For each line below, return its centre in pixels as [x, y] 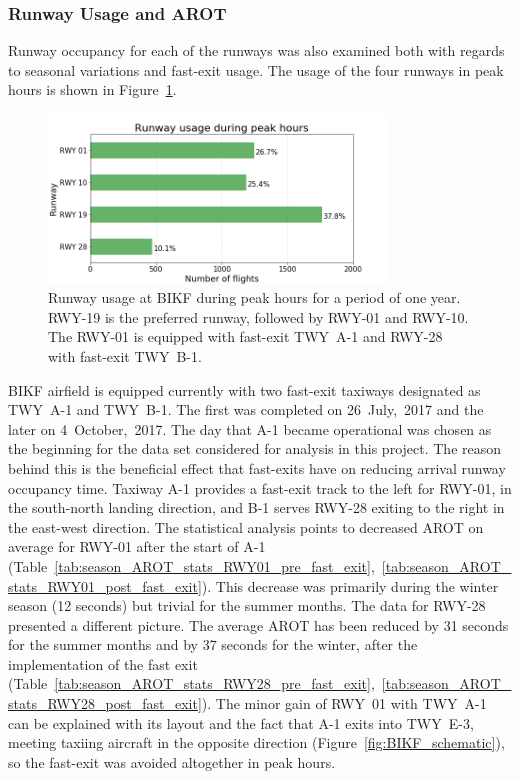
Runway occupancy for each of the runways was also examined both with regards [256, 50]
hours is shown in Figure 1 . [92, 89]
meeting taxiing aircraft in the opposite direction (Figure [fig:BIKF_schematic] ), [256, 742]
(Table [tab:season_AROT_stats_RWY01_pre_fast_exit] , [191, 565]
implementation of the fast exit [103, 663]
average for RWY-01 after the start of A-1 [137, 546]
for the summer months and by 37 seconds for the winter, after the [213, 644]
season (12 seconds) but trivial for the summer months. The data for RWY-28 [247, 605]
